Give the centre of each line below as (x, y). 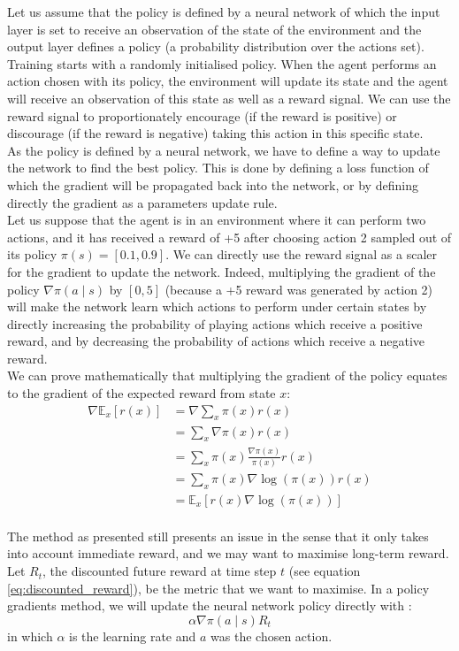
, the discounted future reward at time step (160, 571)
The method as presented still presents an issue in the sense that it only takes (218, 536)
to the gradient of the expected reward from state (142, 393)
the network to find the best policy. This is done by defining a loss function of (218, 168)
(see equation (325, 571)
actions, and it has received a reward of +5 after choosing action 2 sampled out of (229, 237)
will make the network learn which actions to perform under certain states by (217, 306)
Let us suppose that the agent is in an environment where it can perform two (217, 220)
